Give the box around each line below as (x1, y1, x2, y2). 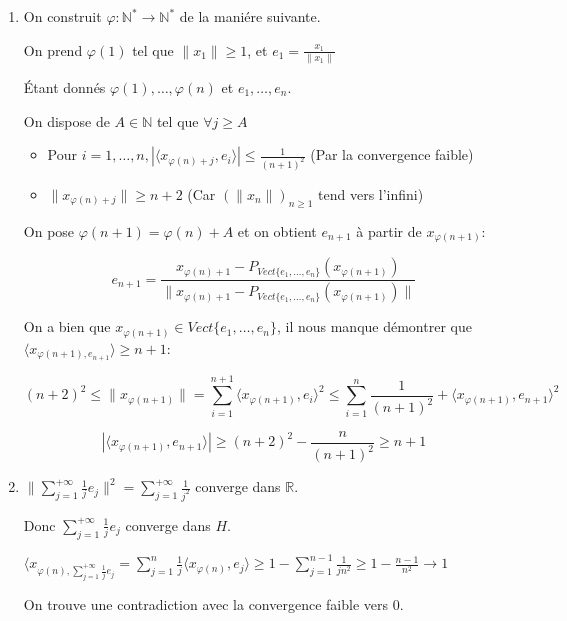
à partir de (356, 220, 422, 241)
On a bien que (23, 316, 111, 337)
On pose (23, 220, 75, 241)
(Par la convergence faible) (310, 144, 474, 165)
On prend (23, 39, 83, 60)
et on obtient (237, 220, 317, 241)
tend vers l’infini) (318, 183, 424, 204)
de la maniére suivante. (179, 6, 321, 26)
